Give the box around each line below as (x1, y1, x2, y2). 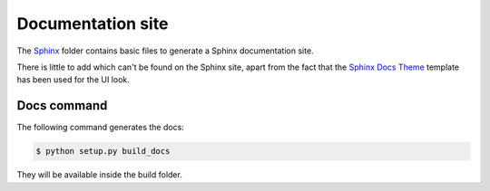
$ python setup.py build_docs (35, 146, 171, 157)
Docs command (16, 98, 108, 113)
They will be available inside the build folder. (16, 169, 183, 180)
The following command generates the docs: (16, 122, 185, 133)
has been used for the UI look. (16, 74, 131, 85)
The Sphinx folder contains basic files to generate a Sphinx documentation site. (16, 45, 314, 56)
